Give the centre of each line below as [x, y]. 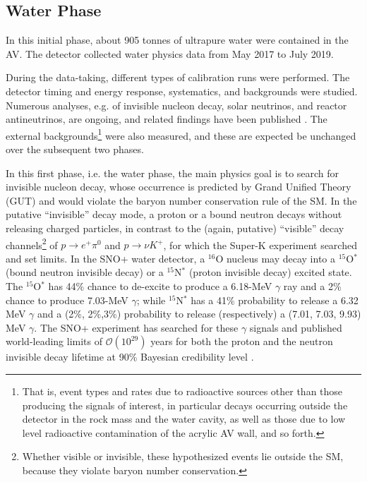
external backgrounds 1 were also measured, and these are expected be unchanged [181, 134]
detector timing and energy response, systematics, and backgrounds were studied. [182, 91]
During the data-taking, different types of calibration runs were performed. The [178, 77]
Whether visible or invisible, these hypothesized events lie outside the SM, [183, 456]
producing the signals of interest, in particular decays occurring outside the [185, 405]
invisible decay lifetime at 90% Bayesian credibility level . [130, 357]
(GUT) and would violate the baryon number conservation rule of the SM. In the [181, 200]
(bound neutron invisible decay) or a [85, 272]
